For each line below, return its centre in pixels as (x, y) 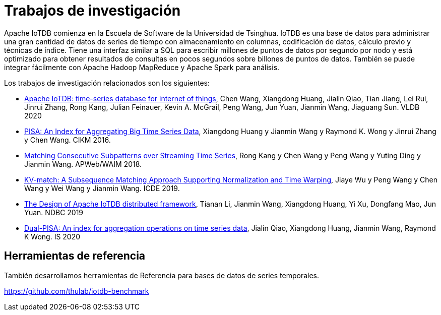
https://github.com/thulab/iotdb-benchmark (77, 291)
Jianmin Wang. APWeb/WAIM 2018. (83, 164)
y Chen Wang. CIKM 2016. (68, 140)
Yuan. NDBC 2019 (54, 212)
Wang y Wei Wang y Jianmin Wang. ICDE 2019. (102, 188)
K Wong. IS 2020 (52, 236)
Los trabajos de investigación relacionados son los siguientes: (107, 83)
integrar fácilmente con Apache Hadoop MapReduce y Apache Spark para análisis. (142, 67)
